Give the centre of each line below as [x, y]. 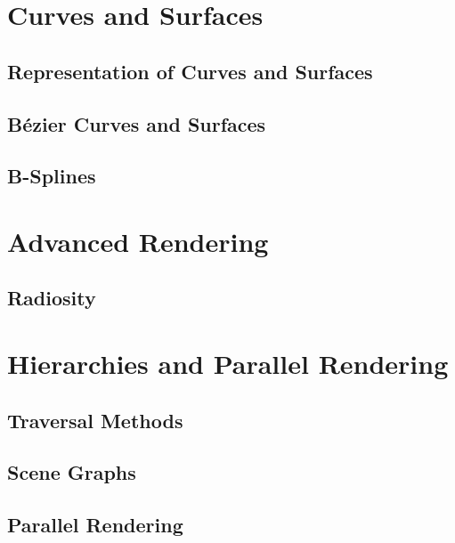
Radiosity [52, 298]
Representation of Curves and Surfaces [190, 71]
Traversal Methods [95, 420]
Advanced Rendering [138, 241]
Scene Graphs [72, 472]
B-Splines [52, 176]
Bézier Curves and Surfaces [137, 123]
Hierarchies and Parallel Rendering [228, 364]
